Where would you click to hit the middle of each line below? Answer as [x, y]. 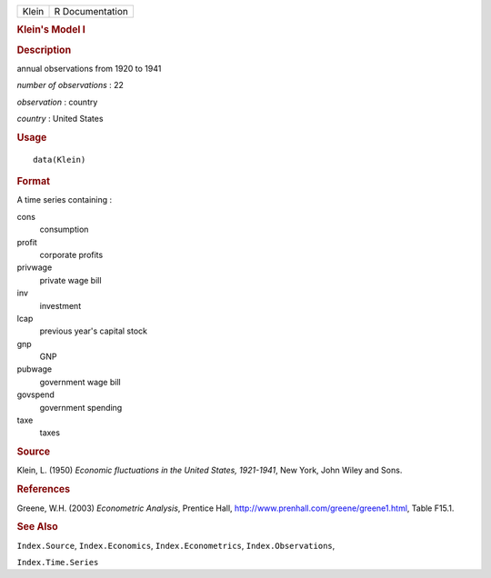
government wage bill [80, 382]
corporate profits [71, 254]
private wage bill [70, 280]
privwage [35, 267]
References [44, 489]
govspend [35, 394]
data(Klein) [60, 159]
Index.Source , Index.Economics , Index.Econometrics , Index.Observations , [176, 545]
